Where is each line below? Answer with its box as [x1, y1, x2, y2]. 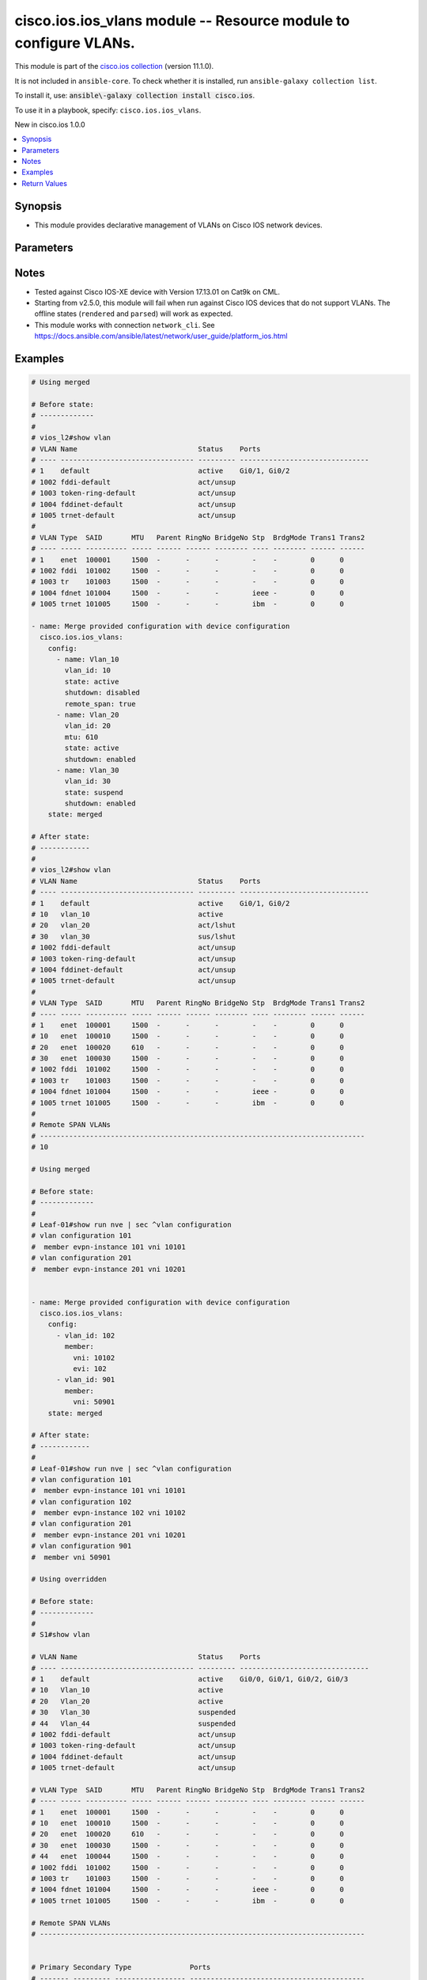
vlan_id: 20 [64, 722, 111, 730]
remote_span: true [64, 699, 136, 708]
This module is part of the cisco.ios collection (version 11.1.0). [14, 62, 214, 71]
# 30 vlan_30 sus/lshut [31, 931, 236, 941]
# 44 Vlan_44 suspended [31, 1719, 236, 1728]
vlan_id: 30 [64, 777, 111, 786]
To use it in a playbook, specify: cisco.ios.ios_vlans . [14, 105, 202, 115]
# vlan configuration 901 [31, 1541, 132, 1551]
